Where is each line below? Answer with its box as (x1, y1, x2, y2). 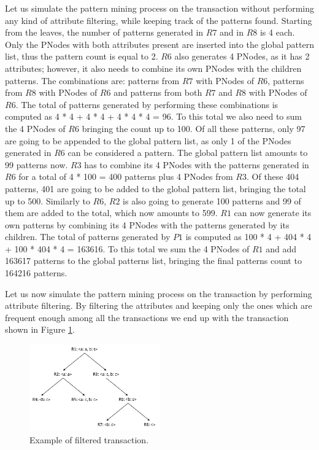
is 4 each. (259, 26, 295, 39)
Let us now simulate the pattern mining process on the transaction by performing (5, 287, 312, 300)
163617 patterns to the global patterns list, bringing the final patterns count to (5, 254, 302, 267)
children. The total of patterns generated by (5, 230, 171, 243)
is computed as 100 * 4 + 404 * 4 (185, 230, 312, 243)
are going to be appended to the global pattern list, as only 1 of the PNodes (5, 134, 291, 147)
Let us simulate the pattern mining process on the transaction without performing (5, 2, 315, 14)
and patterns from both (113, 86, 202, 99)
